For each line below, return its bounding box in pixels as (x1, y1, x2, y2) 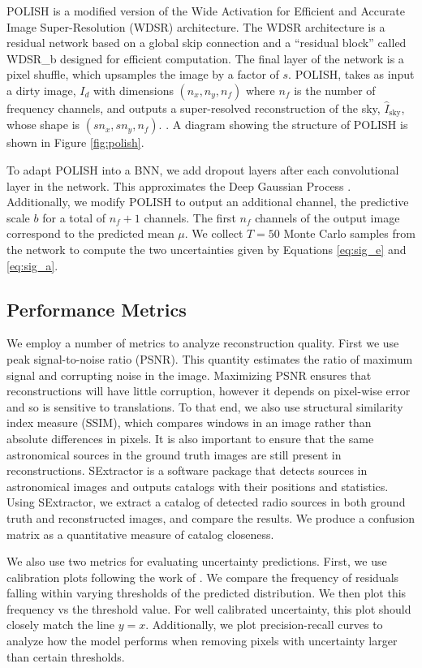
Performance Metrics (6, 296, 187, 321)
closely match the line (6, 616, 115, 633)
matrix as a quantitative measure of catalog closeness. (6, 525, 274, 542)
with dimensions (93, 81, 174, 98)
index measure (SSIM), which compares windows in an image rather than (6, 414, 372, 431)
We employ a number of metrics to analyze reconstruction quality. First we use (6, 334, 399, 351)
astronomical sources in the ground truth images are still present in (6, 446, 342, 463)
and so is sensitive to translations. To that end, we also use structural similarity (6, 398, 403, 415)
